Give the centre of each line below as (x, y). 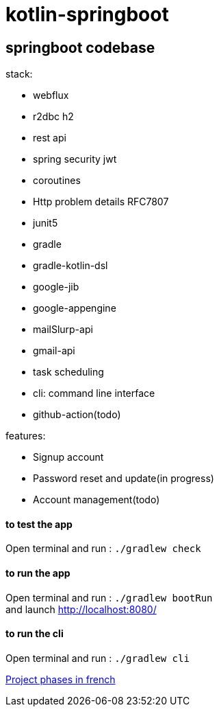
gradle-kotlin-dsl (70, 266)
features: (26, 436)
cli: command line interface (94, 393)
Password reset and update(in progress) (124, 479)
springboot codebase (80, 47)
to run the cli (35, 634)
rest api (50, 138)
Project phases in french (61, 679)
